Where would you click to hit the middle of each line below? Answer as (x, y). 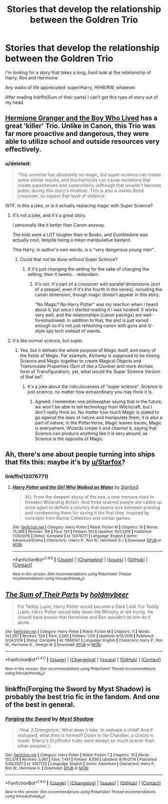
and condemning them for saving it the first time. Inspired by (87, 513)
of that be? (31, 376)
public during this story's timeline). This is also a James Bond (80, 190)
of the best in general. (40, 705)
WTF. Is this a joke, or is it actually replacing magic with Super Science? (79, 205)
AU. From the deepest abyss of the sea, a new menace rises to (89, 497)
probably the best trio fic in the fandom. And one (82, 697)
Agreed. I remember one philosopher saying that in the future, (98, 401)
